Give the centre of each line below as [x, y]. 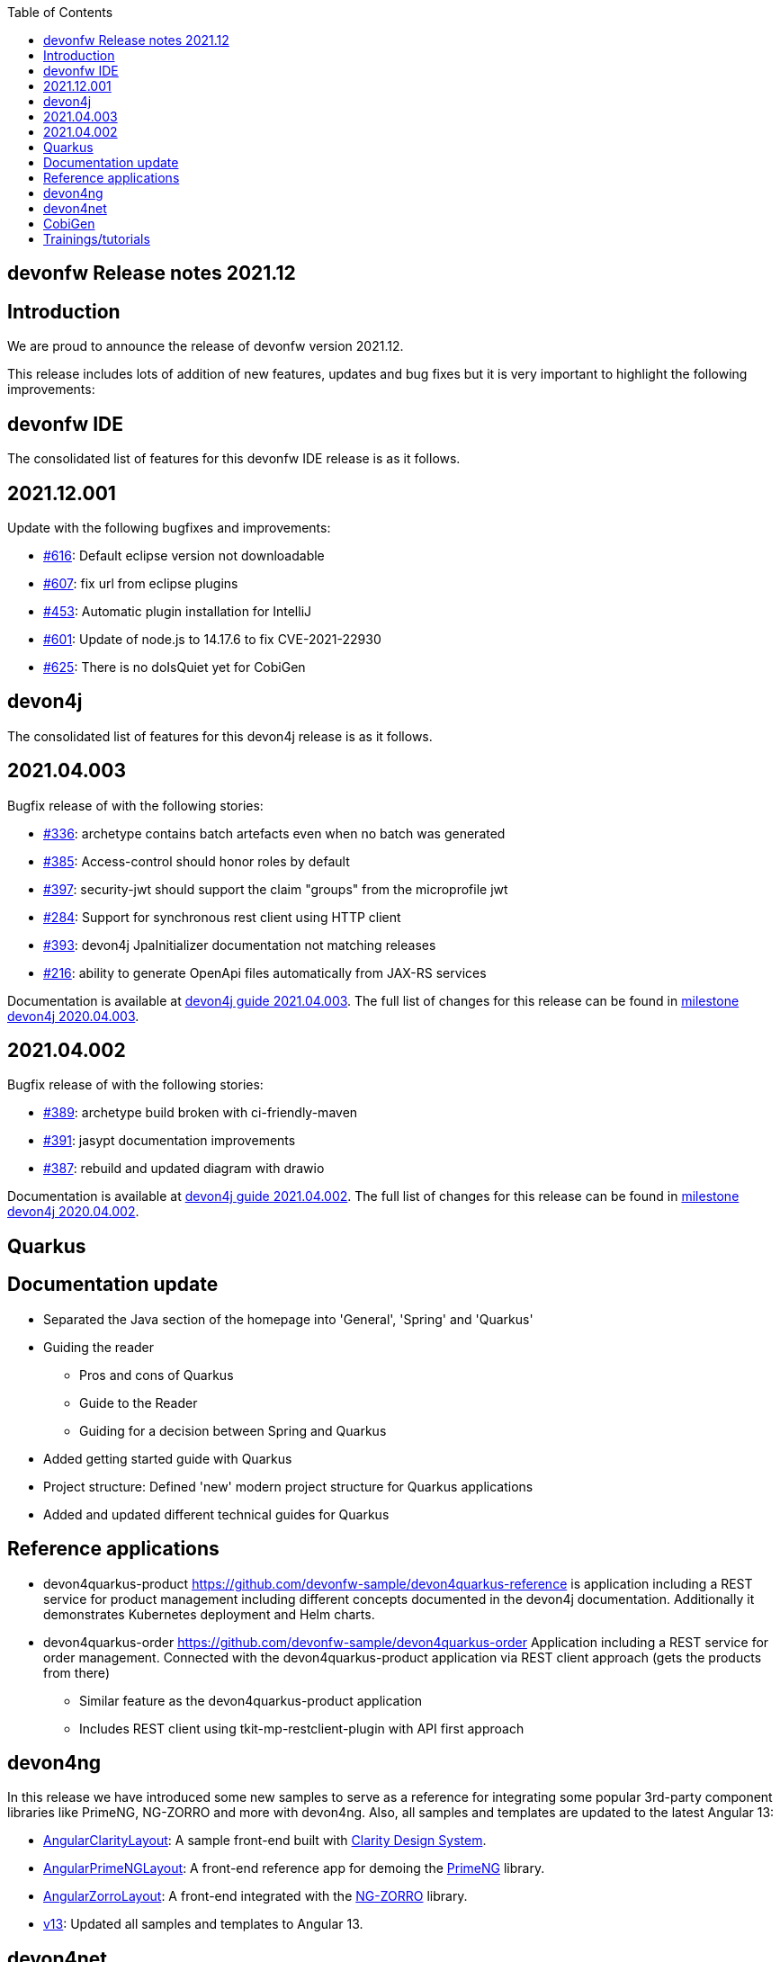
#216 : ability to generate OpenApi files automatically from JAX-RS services [265, 972]
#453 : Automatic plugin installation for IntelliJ [178, 611]
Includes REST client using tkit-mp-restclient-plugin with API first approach [302, 1728]
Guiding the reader [99, 1347]
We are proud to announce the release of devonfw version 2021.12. [206, 346]
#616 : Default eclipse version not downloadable [184, 555]
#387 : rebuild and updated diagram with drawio [184, 1169]
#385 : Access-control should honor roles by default [197, 861]
